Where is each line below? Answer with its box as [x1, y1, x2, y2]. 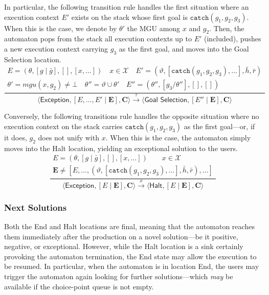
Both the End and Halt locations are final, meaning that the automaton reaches [4, 221, 255, 232]
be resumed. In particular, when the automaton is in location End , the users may [4, 261, 259, 272]
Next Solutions [4, 201, 67, 213]
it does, [4, 132, 27, 142]
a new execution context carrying [4, 43, 108, 54]
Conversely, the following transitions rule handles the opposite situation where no [4, 111, 259, 121]
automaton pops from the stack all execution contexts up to [4, 33, 192, 44]
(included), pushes [204, 33, 261, 44]
